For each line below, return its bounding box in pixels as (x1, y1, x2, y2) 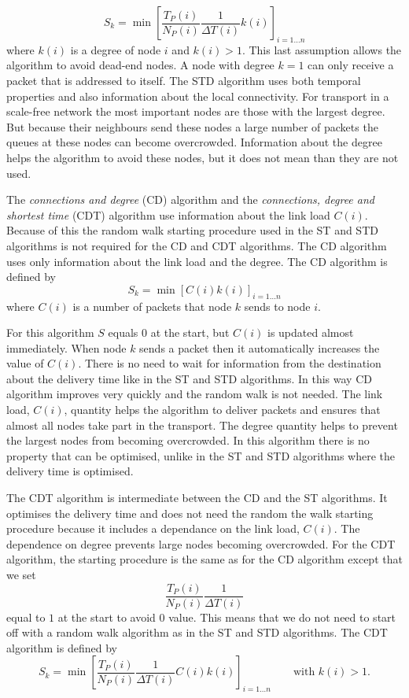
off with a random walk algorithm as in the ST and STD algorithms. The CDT (6, 624, 388, 641)
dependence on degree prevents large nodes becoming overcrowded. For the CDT (6, 535, 396, 552)
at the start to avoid (57, 608, 156, 625)
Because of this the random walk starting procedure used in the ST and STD (6, 222, 378, 238)
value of (6, 355, 44, 371)
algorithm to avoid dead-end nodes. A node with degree (6, 57, 275, 73)
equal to (6, 608, 46, 625)
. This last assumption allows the (241, 41, 402, 57)
